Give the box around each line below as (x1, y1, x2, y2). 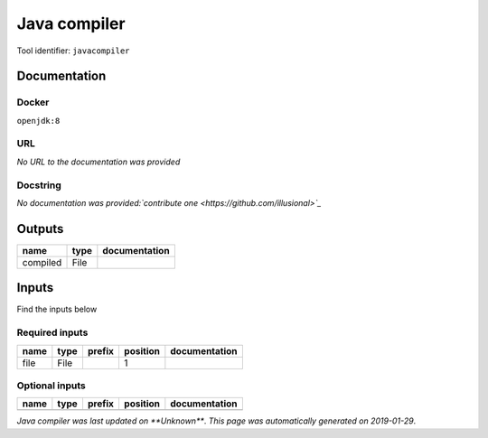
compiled (22, 256, 62, 268)
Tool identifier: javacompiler (16, 45, 130, 56)
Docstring (16, 179, 62, 191)
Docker (16, 96, 50, 108)
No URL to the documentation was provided (16, 156, 181, 167)
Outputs (16, 221, 64, 237)
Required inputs (16, 326, 89, 339)
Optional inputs (16, 379, 86, 392)
